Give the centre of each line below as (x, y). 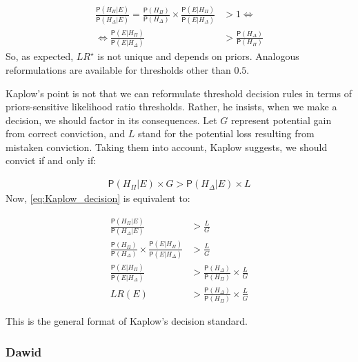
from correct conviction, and (66, 133)
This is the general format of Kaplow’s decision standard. (127, 321)
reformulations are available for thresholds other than (118, 69)
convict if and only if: (51, 160)
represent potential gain (281, 120)
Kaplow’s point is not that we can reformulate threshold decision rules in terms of (179, 93)
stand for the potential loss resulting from (226, 133)
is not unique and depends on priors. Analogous (198, 56)
